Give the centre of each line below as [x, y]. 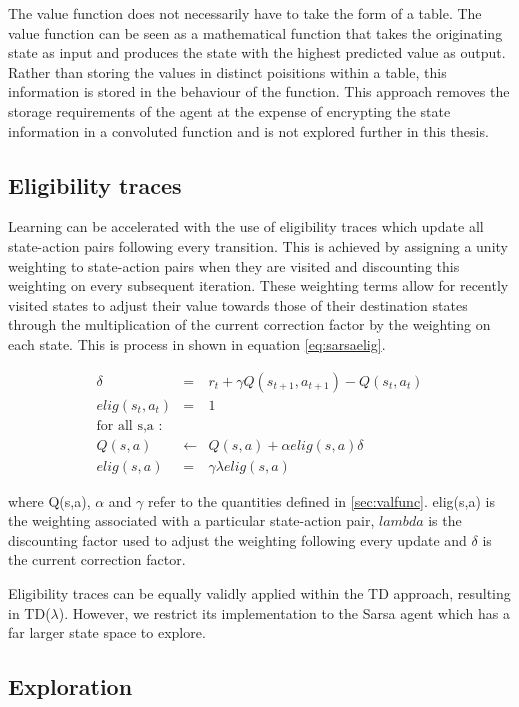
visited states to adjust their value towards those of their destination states [238, 304]
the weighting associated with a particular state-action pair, [191, 520]
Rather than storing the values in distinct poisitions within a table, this [227, 71]
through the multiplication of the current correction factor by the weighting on [249, 324]
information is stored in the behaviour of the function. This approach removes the [259, 91]
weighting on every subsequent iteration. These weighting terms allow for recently [258, 285]
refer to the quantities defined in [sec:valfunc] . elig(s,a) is [321, 500]
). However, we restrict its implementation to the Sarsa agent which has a [284, 612]
